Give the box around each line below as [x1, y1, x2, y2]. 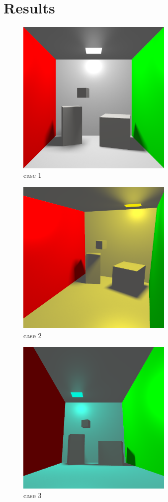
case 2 [23, 330, 42, 340]
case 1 [23, 170, 42, 180]
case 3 [23, 490, 42, 501]
